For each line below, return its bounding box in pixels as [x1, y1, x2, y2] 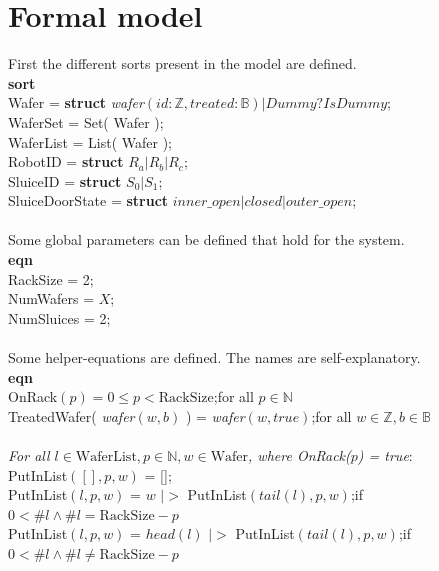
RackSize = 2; [8, 268, 94, 289]
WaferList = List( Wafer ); [8, 131, 172, 152]
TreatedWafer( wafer [8, 405, 135, 426]
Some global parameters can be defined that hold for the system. [8, 229, 405, 250]
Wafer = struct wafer [8, 92, 144, 113]
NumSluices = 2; [8, 307, 111, 328]
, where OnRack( [248, 445, 351, 465]
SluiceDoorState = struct [8, 190, 169, 211]
